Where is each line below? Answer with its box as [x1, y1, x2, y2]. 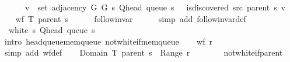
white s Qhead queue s [8, 24, 95, 36]
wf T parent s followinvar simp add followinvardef [15, 12, 246, 24]
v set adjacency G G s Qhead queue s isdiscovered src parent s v [25, 1, 286, 13]
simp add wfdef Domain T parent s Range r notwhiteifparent [4, 46, 283, 59]
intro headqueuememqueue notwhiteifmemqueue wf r [4, 35, 212, 47]
